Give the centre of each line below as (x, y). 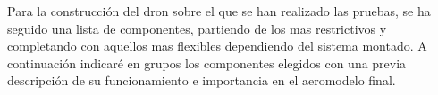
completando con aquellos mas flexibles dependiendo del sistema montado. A (217, 46)
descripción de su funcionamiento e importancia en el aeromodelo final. (202, 80)
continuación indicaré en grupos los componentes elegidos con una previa (207, 63)
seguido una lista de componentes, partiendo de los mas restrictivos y (197, 28)
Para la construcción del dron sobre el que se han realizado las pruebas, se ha (219, 11)
